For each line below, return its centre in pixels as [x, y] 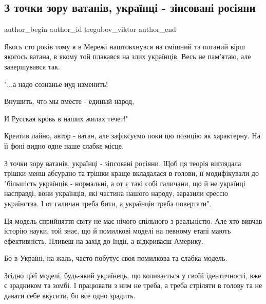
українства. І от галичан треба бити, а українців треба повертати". [108, 203]
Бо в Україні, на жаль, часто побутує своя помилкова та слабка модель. [116, 258]
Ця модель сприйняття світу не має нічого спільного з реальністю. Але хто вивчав [133, 220]
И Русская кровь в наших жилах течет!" [66, 118]
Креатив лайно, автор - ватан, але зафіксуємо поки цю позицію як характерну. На [132, 136]
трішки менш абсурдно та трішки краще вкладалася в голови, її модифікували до [131, 173]
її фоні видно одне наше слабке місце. [64, 145]
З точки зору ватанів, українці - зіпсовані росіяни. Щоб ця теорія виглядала [123, 163]
